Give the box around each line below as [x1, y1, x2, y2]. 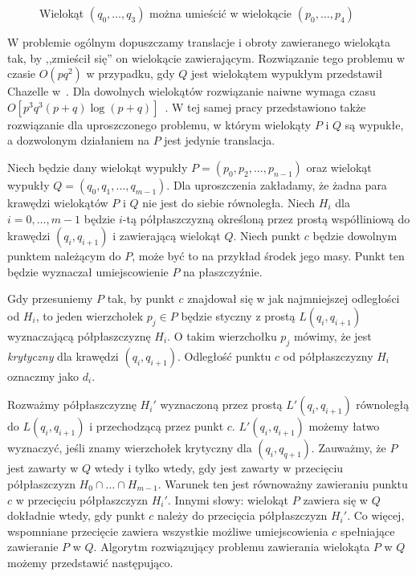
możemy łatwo [308, 418, 380, 435]
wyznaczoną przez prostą [160, 396, 283, 413]
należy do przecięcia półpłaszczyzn [157, 507, 328, 524]
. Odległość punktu [177, 347, 271, 364]
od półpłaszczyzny [283, 347, 373, 364]
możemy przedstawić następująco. [7, 554, 173, 570]
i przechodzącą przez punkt [89, 418, 224, 435]
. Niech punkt [233, 227, 301, 244]
